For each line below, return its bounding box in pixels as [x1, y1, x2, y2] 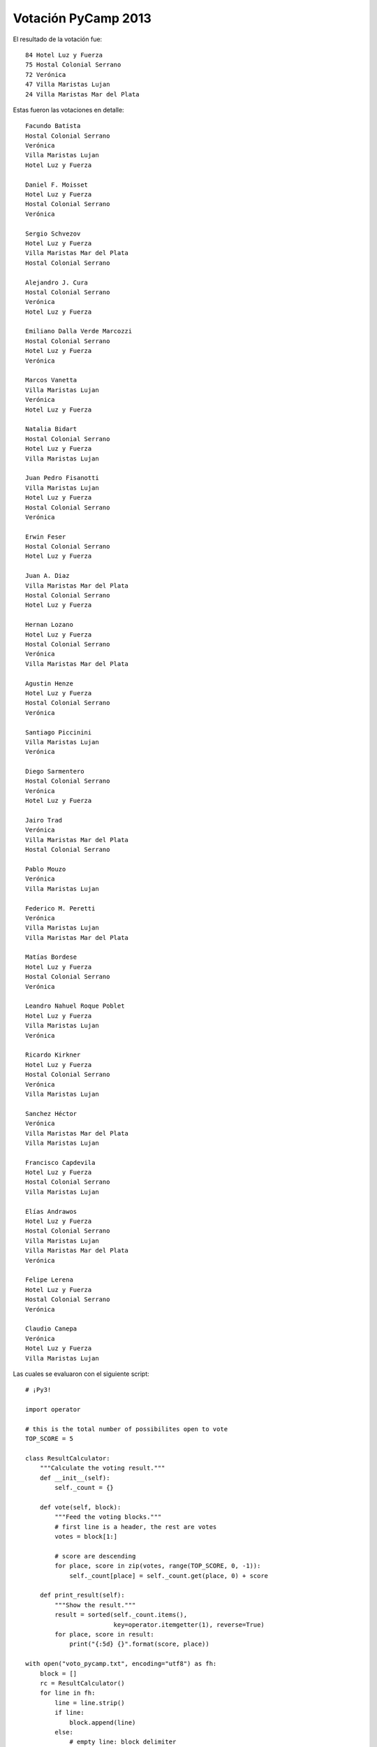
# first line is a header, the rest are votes [54, 1523, 217, 1530]
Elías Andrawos [25, 1208, 77, 1215]
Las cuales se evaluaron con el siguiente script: [13, 1370, 149, 1378]
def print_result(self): [39, 1591, 125, 1600]
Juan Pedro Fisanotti [25, 474, 99, 482]
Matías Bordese [25, 953, 77, 961]
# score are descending [54, 1552, 136, 1560]
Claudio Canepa [25, 1325, 77, 1333]
